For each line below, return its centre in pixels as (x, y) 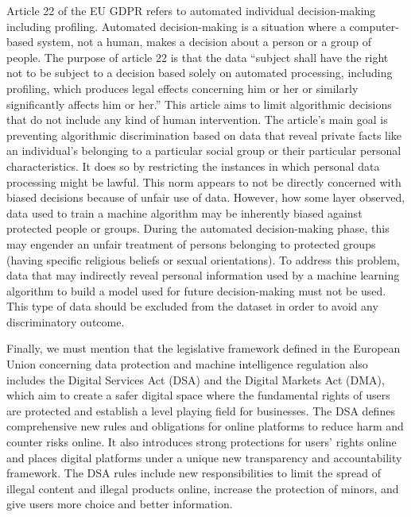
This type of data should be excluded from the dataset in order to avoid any (192, 306)
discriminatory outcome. (66, 321)
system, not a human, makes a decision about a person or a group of (204, 42)
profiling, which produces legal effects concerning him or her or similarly (182, 88)
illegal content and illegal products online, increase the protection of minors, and (203, 488)
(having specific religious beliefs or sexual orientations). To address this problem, (203, 259)
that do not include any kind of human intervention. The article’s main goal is (197, 120)
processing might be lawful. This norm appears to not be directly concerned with (204, 181)
